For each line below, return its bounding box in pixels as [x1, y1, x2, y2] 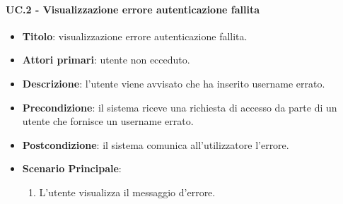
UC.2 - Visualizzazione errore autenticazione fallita [6, 1, 260, 16]
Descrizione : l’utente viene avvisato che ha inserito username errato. [22, 76, 325, 90]
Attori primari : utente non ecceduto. [22, 52, 190, 67]
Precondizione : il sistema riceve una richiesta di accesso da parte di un [22, 100, 337, 114]
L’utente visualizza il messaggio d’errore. [39, 184, 216, 199]
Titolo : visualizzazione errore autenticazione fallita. [22, 28, 248, 43]
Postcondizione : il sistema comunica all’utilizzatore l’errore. [22, 137, 289, 152]
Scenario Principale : [22, 161, 122, 176]
